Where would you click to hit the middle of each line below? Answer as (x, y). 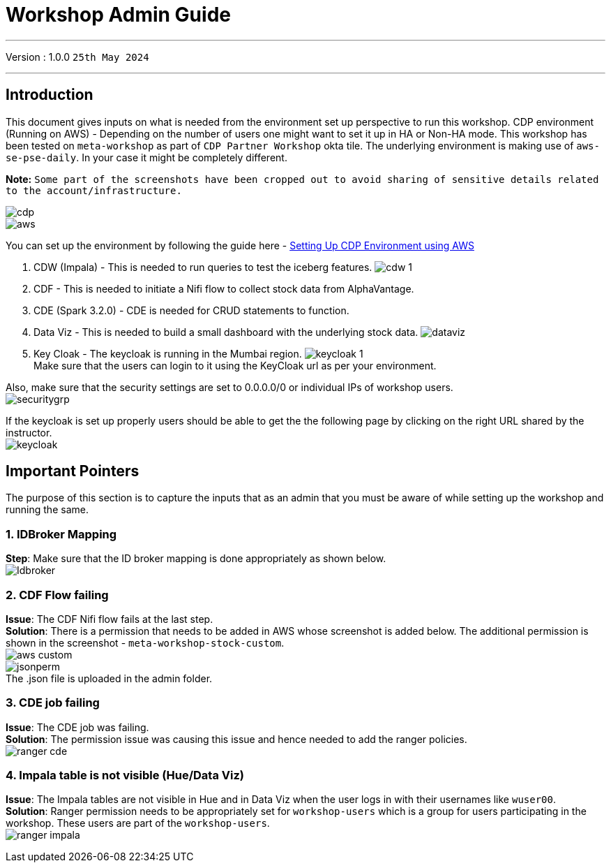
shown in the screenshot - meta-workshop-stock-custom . (145, 642)
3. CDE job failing (53, 703)
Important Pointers (73, 471)
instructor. (29, 432)
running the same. (47, 510)
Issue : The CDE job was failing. (77, 727)
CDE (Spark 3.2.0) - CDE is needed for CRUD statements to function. (191, 310)
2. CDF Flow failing (57, 595)
